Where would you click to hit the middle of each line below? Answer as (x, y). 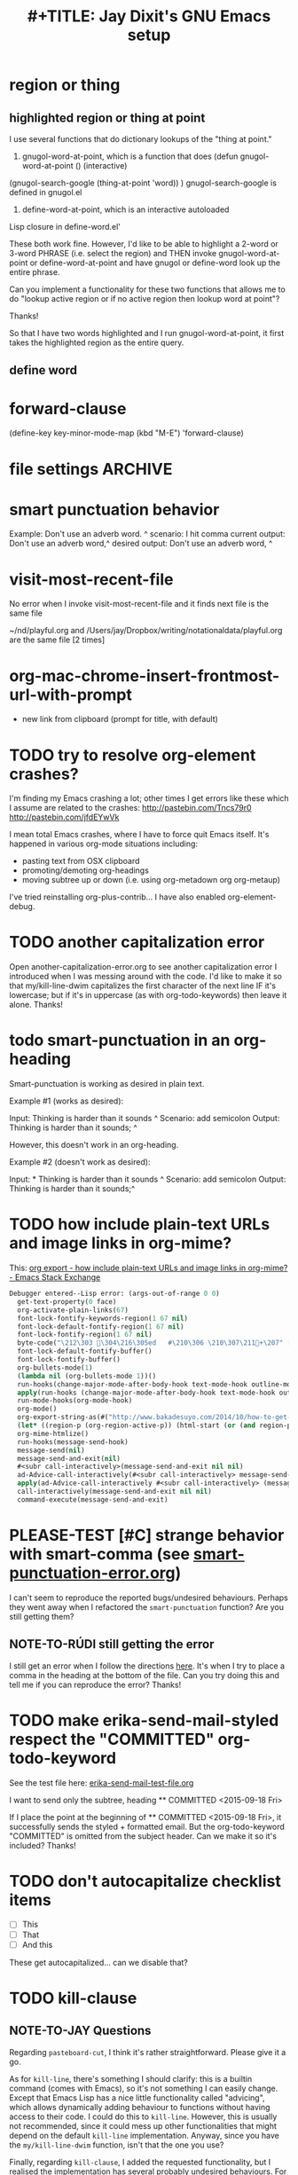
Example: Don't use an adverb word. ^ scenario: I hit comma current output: (147, 534)
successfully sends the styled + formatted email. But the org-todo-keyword (147, 1826)
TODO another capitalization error (137, 942)
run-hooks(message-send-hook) (73, 1442)
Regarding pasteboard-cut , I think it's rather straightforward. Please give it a (148, 2052)
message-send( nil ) (51, 1450)
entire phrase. (35, 272)
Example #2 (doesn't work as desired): (80, 1162)
